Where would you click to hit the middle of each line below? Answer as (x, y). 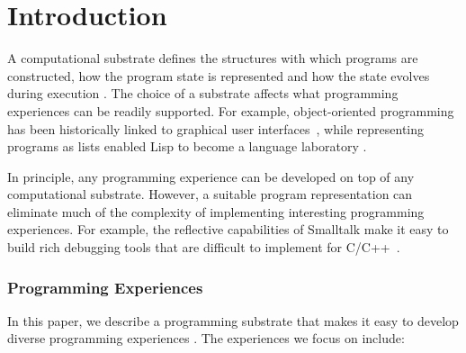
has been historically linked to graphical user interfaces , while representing (216, 128)
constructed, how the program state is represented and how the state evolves (219, 75)
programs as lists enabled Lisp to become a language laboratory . (187, 146)
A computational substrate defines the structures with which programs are (213, 58)
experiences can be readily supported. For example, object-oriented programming (231, 110)
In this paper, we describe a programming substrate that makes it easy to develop (233, 320)
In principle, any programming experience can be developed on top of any (211, 176)
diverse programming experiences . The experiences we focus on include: (206, 338)
